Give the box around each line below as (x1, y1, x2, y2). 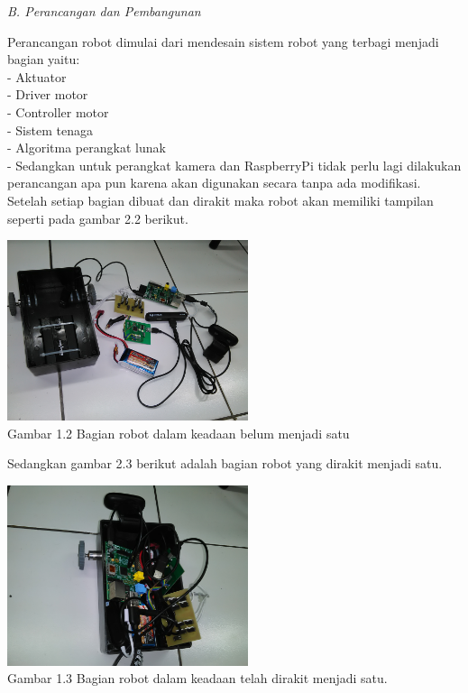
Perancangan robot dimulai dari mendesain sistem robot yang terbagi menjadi (7, 32, 439, 51)
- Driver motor (7, 85, 88, 104)
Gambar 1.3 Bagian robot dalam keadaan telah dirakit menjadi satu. (7, 669, 388, 688)
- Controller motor (7, 102, 109, 121)
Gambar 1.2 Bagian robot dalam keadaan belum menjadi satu (7, 423, 350, 442)
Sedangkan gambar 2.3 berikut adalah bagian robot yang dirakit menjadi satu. (7, 454, 443, 473)
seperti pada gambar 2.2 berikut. (7, 208, 188, 227)
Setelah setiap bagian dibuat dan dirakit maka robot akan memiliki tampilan (7, 190, 434, 209)
